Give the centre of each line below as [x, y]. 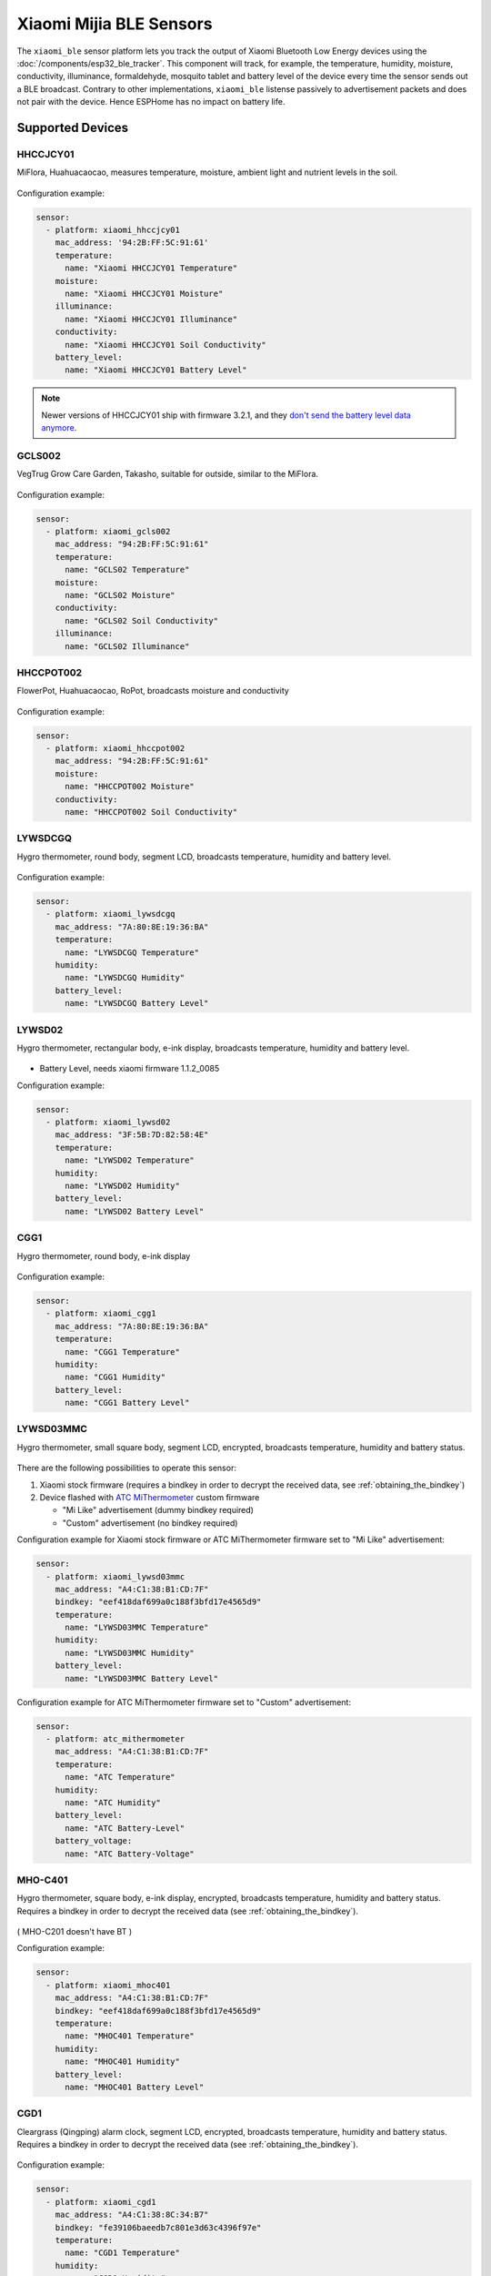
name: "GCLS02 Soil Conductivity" [141, 620]
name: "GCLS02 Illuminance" [127, 646]
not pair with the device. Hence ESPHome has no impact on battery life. [151, 102]
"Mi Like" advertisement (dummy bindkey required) [158, 1510]
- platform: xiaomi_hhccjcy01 [113, 230]
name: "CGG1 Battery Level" [127, 1403]
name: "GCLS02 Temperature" [127, 570]
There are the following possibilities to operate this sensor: [126, 1468]
